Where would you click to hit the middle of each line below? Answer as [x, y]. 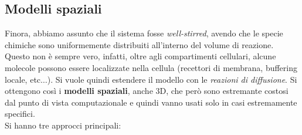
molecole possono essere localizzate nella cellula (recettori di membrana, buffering [151, 67]
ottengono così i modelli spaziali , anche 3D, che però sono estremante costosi [147, 91]
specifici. [20, 114]
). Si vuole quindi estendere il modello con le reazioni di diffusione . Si [172, 79]
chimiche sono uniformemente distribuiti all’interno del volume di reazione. [139, 44]
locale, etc [23, 79]
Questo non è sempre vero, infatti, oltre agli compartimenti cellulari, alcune [140, 56]
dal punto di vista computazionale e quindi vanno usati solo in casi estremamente [151, 102]
